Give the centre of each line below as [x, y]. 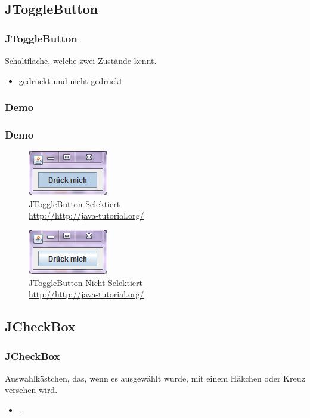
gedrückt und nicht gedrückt [71, 80]
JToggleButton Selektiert [75, 203]
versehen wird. [31, 390]
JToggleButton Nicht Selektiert [86, 282]
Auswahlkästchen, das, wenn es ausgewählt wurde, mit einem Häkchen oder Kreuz [155, 378]
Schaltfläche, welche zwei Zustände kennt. [81, 60]
